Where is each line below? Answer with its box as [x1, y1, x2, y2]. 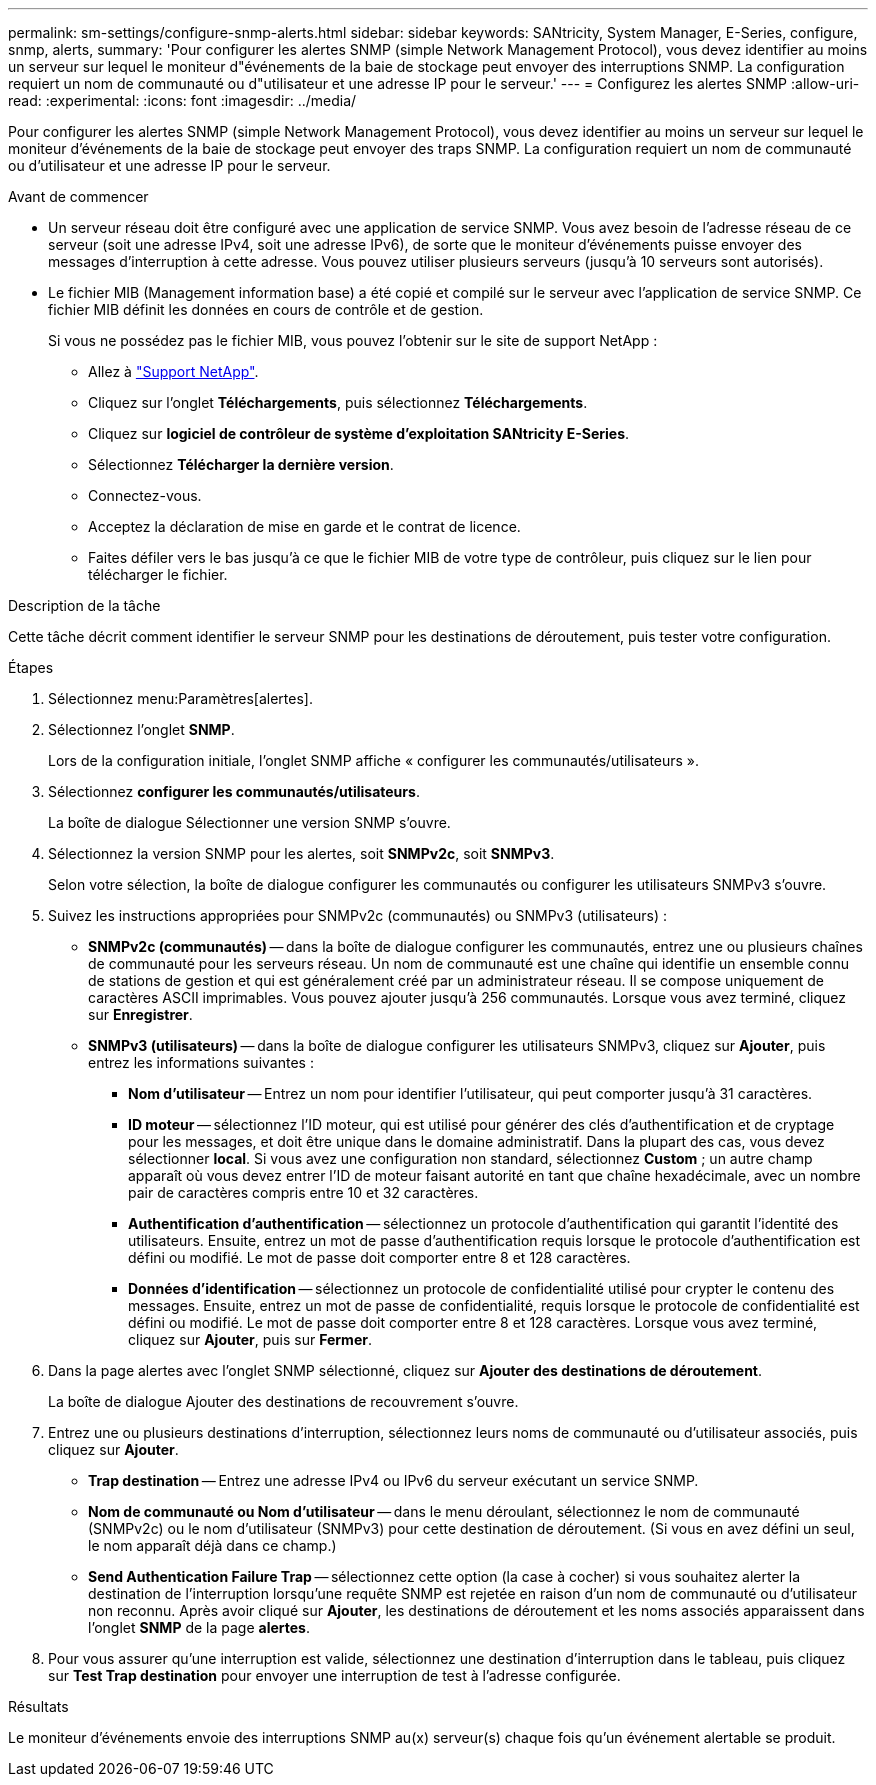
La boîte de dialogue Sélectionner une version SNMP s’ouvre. [48, 814, 451, 831]
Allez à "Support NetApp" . [88, 363, 259, 380]
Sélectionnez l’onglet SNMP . [48, 721, 235, 738]
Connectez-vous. [88, 487, 202, 504]
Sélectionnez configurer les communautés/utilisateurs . [48, 783, 420, 800]
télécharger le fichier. [88, 566, 228, 583]
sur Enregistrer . [88, 1006, 193, 1023]
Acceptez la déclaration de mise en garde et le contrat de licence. [88, 518, 521, 535]
